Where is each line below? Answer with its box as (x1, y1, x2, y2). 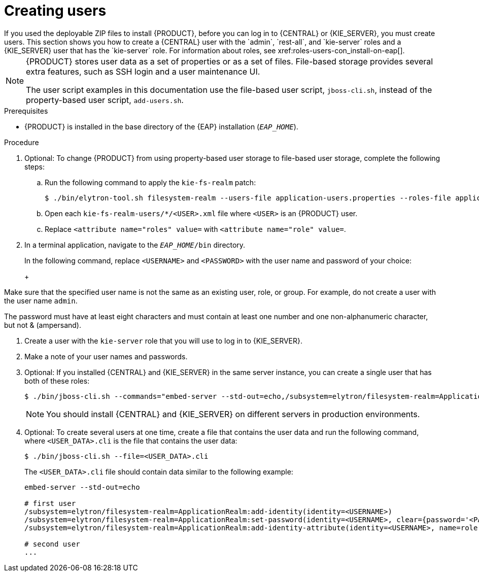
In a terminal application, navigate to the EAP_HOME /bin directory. (24, 240, 246, 249)
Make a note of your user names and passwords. (24, 352, 188, 361)
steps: (24, 162, 45, 171)
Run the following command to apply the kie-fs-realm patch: (45, 178, 256, 187)
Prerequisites (4, 106, 48, 115)
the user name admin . (4, 296, 78, 305)
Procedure (4, 138, 39, 147)
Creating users (4, 2, 107, 19)
